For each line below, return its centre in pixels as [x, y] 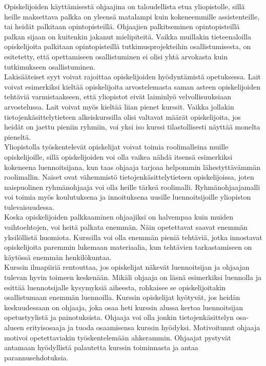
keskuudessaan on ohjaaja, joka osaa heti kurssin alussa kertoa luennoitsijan [124, 307]
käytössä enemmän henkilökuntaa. [58, 257]
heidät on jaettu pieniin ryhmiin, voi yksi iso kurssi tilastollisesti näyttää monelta [132, 127]
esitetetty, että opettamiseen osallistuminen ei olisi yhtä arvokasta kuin [116, 56]
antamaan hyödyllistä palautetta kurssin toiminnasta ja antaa [101, 347]
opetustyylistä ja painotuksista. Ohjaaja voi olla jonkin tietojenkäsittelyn [119, 317]
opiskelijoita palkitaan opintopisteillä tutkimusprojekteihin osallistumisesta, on [128, 46]
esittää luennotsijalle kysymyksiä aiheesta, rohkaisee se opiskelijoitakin [115, 287]
